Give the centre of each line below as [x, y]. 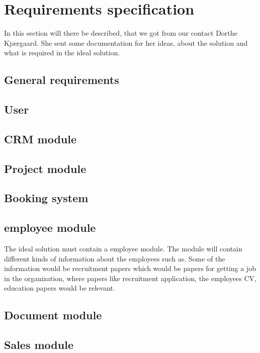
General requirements [62, 80]
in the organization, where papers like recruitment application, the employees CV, [131, 278]
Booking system [46, 198]
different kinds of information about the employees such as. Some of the [115, 258]
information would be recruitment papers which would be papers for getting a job [130, 268]
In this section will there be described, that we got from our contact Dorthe [121, 33]
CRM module [40, 139]
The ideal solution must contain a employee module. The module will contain [123, 249]
